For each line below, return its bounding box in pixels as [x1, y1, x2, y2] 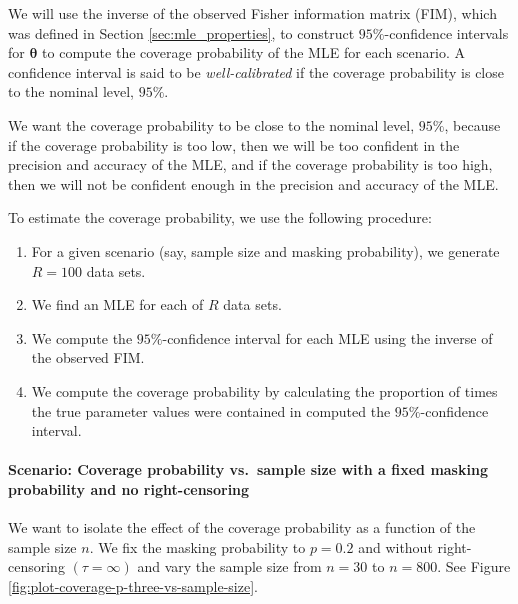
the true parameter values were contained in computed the [31, 400, 391, 421]
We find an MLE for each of [31, 294, 204, 315]
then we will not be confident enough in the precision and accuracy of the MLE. [8, 173, 499, 194]
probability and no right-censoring [8, 478, 250, 499]
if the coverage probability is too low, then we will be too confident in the [8, 134, 460, 155]
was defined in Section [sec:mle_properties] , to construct [8, 22, 355, 43]
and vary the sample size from [137, 556, 322, 577]
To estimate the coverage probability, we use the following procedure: [8, 207, 432, 228]
